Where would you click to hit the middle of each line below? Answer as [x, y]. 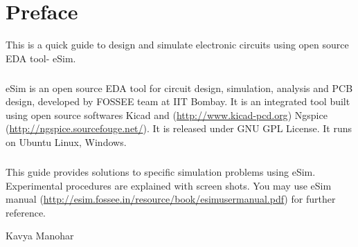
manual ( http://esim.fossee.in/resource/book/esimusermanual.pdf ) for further [171, 199]
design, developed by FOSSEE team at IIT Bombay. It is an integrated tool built [178, 101]
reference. [26, 212]
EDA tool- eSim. [41, 58]
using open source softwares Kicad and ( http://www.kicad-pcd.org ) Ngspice [167, 115]
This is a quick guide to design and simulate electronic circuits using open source [177, 45]
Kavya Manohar [40, 236]
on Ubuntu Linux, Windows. [66, 142]
